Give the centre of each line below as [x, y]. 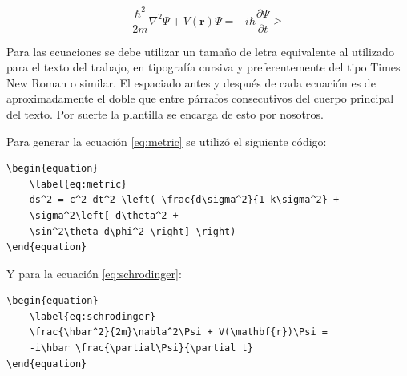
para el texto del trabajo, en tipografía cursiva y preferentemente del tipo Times [203, 67]
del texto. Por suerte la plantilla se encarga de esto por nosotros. [165, 113]
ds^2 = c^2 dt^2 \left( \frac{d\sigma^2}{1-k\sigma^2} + [184, 200]
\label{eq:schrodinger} [93, 316]
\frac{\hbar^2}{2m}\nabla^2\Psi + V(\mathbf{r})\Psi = [178, 332]
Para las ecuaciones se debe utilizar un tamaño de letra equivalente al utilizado [200, 51]
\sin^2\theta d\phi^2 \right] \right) [133, 231]
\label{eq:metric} [78, 184]
